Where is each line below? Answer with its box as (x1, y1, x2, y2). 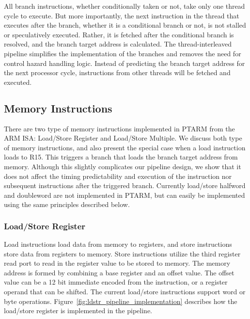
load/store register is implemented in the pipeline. (4, 305, 153, 316)
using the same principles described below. (4, 199, 130, 209)
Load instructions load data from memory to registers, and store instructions (4, 239, 232, 249)
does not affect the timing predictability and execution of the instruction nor (4, 171, 232, 181)
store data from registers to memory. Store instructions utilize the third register (4, 248, 241, 258)
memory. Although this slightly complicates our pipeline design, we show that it (4, 161, 241, 171)
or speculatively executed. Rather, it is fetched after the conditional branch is (4, 29, 234, 39)
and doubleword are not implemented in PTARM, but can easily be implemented (4, 190, 245, 200)
